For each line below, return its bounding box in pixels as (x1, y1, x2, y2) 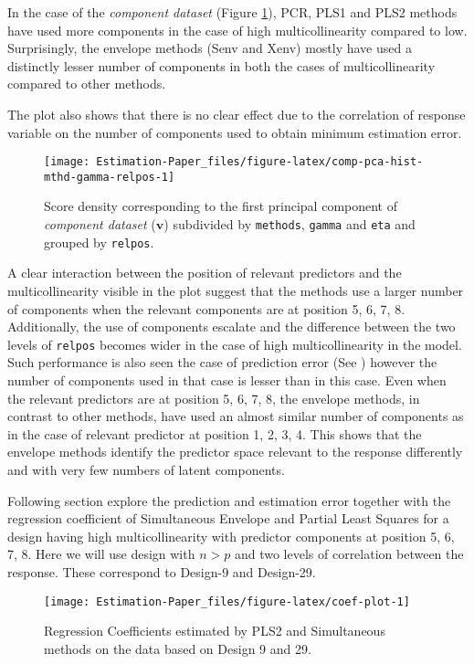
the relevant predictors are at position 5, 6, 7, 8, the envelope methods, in (7, 388, 420, 407)
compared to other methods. (7, 74, 166, 93)
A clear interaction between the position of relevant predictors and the (7, 263, 402, 282)
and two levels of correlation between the (234, 544, 464, 564)
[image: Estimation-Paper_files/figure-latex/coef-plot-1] (44, 595, 410, 608)
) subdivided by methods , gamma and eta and (163, 215, 416, 234)
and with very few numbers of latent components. (7, 459, 285, 479)
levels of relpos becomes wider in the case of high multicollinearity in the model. (7, 334, 462, 353)
